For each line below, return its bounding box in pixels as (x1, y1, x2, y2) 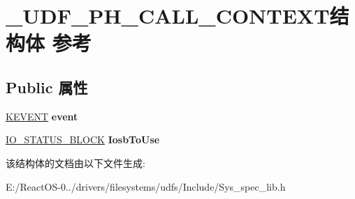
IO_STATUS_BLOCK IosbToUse (6, 132, 160, 147)
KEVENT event (6, 109, 78, 123)
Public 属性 (6, 76, 88, 97)
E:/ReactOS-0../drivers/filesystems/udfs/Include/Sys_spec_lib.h (6, 179, 286, 193)
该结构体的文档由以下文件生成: (6, 155, 145, 170)
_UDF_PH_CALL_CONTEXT (6, 1, 330, 30)
